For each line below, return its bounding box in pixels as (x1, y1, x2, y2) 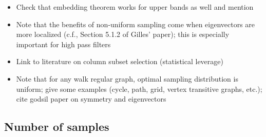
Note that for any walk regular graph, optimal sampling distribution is (16, 73, 238, 84)
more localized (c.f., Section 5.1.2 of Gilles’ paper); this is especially (16, 29, 230, 40)
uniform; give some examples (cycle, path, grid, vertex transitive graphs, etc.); (16, 83, 262, 94)
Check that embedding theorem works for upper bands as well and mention (16, 2, 254, 12)
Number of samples (4, 119, 109, 134)
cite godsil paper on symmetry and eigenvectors (16, 93, 166, 104)
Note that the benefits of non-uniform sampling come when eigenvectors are (16, 18, 255, 29)
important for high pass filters (16, 38, 111, 49)
